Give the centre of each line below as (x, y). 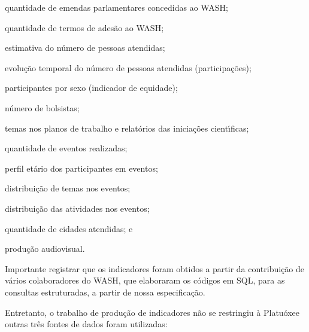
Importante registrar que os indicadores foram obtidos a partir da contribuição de (155, 268)
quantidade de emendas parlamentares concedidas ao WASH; (116, 7)
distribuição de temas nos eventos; (68, 188)
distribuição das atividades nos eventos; (77, 208)
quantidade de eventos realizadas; (66, 148)
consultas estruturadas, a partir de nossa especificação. (105, 292)
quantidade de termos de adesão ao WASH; (84, 27)
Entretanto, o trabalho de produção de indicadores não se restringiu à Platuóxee (152, 312)
